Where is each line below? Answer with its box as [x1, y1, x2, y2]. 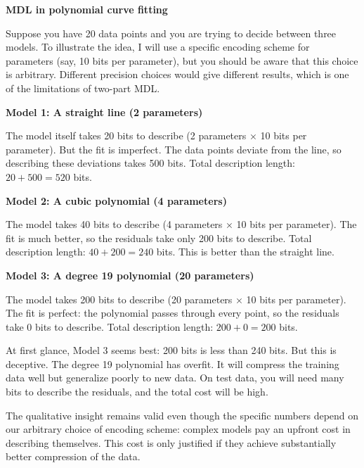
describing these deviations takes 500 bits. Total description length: [6, 156, 295, 170]
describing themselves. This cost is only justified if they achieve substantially [6, 435, 337, 450]
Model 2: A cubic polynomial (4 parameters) [6, 193, 227, 208]
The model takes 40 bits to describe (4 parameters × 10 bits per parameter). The [6, 217, 357, 232]
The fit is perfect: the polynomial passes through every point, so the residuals [6, 305, 339, 320]
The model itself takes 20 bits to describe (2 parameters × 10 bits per [6, 128, 307, 143]
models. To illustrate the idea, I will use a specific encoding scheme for [6, 39, 310, 54]
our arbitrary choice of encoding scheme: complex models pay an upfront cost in [6, 422, 351, 436]
